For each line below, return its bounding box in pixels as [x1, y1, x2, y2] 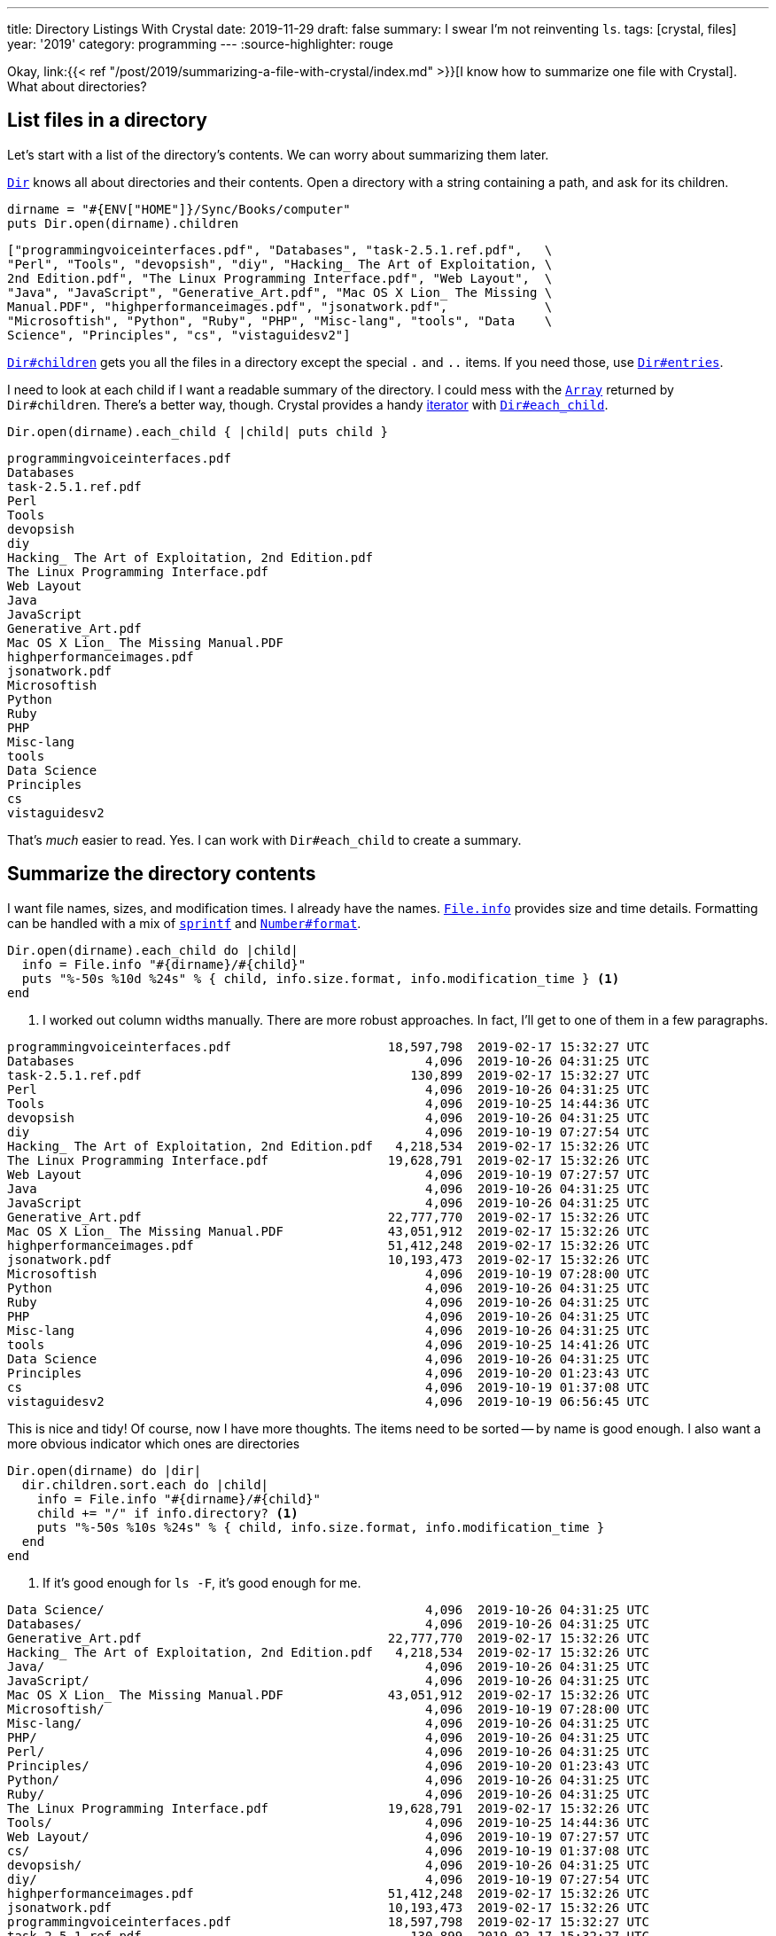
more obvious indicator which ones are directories [7, 1435, 300, 1451]
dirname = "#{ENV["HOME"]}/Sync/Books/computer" [7, 201, 351, 216]
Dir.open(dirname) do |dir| [7, 1463, 202, 1478]
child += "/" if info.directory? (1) [36, 1505, 299, 1520]
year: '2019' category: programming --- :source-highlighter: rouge [7, 36, 393, 51]
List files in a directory [7, 109, 207, 132]
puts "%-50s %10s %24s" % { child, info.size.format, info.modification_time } [36, 1519, 605, 1534]
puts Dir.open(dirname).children [7, 215, 239, 230]
